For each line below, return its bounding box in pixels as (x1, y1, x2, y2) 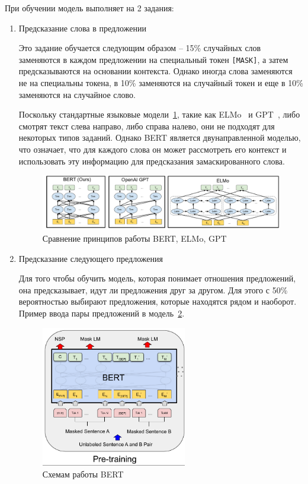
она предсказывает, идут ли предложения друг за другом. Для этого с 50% (18, 283, 288, 296)
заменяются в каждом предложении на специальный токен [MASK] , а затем (18, 53, 288, 65)
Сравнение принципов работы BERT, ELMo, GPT (42, 232, 227, 244)
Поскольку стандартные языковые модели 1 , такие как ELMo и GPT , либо (18, 108, 300, 121)
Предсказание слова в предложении (18, 21, 146, 34)
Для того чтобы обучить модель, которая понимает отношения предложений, (18, 272, 296, 284)
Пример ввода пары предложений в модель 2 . (18, 306, 185, 319)
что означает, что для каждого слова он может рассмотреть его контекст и (18, 143, 287, 155)
